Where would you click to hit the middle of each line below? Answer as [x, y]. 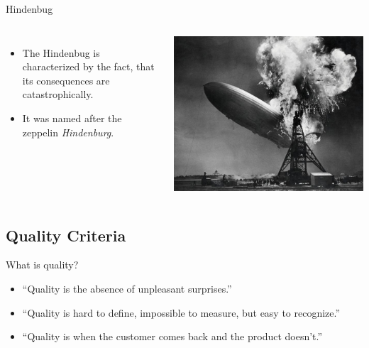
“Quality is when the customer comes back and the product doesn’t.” [172, 336]
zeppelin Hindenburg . [68, 132]
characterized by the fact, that [88, 66]
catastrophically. [58, 94]
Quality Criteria [66, 235]
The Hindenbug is [61, 52]
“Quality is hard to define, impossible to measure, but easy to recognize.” [181, 312]
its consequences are [66, 80]
